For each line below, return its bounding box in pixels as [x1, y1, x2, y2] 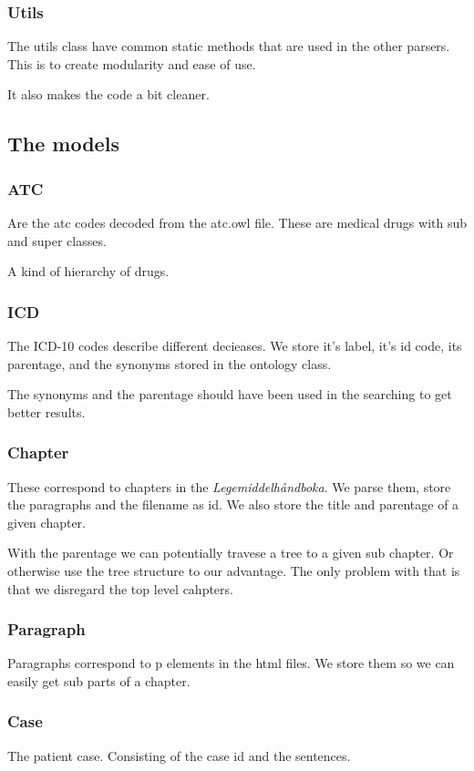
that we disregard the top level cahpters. [7, 579, 233, 598]
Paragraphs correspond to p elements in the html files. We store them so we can [7, 653, 455, 673]
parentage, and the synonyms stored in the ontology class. [7, 354, 332, 373]
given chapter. [7, 512, 86, 531]
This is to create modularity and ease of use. [7, 54, 256, 73]
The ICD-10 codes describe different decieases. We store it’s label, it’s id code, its [7, 336, 462, 355]
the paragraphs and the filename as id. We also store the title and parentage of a [7, 495, 459, 514]
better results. [7, 402, 86, 421]
